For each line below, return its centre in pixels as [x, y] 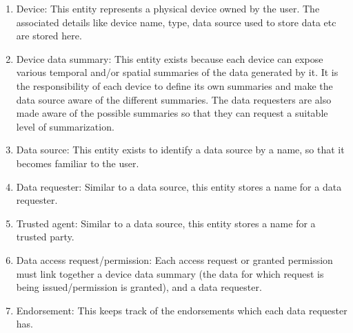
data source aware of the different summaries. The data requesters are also [174, 99]
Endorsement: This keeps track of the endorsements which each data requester [182, 310]
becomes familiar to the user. [78, 163]
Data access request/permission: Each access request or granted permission [174, 259]
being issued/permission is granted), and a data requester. [139, 287]
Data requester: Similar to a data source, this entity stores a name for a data [179, 186]
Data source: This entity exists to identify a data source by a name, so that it [180, 150]
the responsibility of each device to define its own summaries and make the [174, 85]
